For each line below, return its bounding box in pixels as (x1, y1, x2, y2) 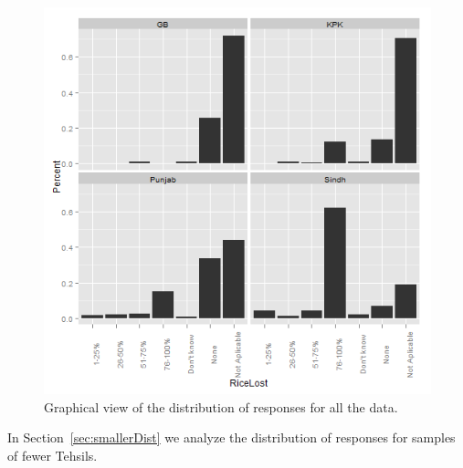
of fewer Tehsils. (7, 445, 98, 464)
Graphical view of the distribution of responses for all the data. (44, 397, 398, 416)
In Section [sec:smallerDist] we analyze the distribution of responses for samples (7, 428, 456, 447)
